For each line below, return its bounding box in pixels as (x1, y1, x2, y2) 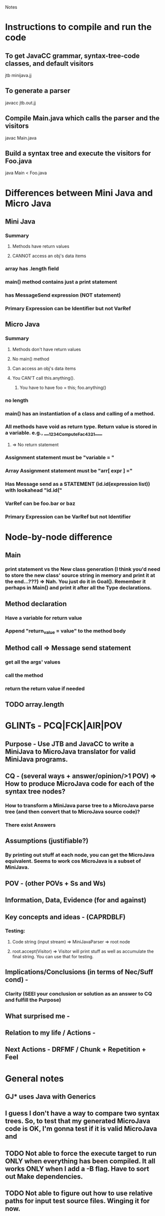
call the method (5, 671, 43, 678)
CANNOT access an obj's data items (12, 253, 86, 259)
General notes (5, 1073, 64, 1084)
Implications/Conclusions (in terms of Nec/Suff (5, 968, 154, 977)
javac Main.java (5, 135, 37, 141)
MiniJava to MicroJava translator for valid (5, 747, 136, 756)
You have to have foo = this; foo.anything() (19, 385, 107, 391)
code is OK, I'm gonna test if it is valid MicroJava (5, 1125, 158, 1133)
